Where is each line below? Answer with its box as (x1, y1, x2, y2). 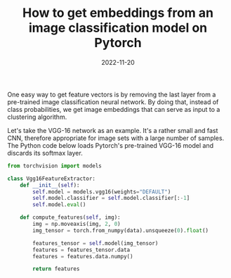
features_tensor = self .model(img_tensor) (32, 239, 159, 247)
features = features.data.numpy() (32, 253, 133, 260)
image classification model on (28, 20, 208, 36)
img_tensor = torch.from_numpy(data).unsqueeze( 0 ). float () (32, 227, 209, 234)
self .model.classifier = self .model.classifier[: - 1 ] (32, 195, 190, 202)
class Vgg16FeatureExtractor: (7, 175, 96, 182)
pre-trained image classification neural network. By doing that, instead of (7, 97, 219, 106)
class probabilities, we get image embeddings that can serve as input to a (7, 105, 220, 113)
